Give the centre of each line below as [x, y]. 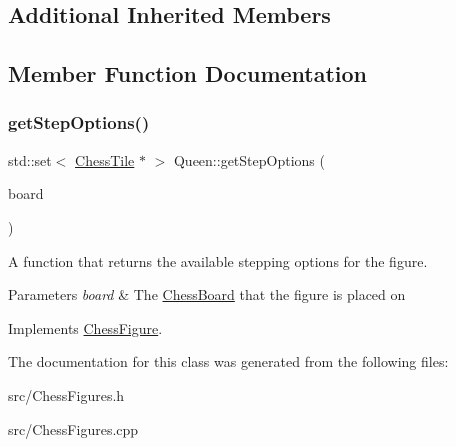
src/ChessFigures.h [66, 394]
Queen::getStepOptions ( [249, 159]
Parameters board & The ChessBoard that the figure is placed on [207, 294]
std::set [30, 159]
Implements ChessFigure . [85, 327]
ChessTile [105, 159]
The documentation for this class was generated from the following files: [228, 361]
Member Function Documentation [188, 73]
